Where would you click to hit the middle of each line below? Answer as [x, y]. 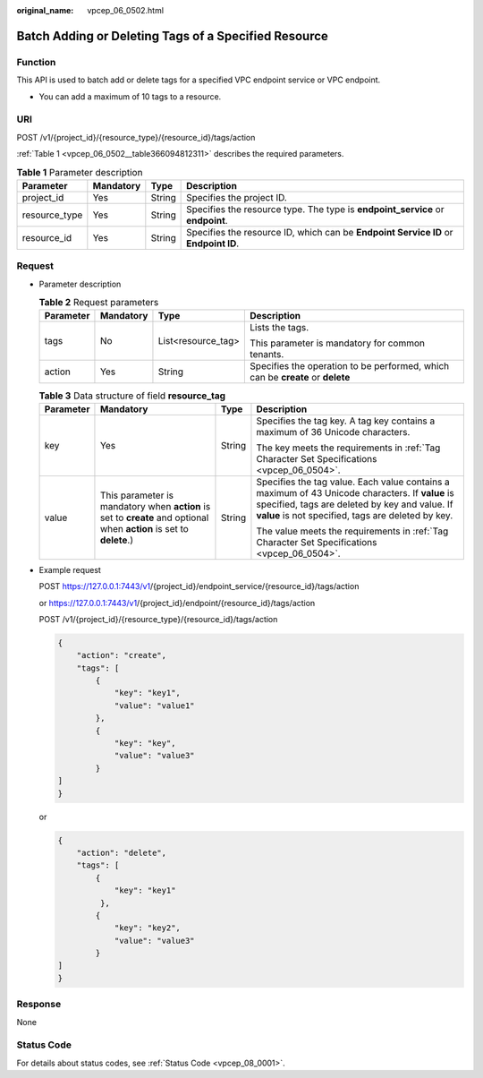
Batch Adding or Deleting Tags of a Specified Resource [172, 36]
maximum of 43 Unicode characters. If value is [356, 492]
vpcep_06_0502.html [126, 10]
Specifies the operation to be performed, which [350, 366]
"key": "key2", [147, 928]
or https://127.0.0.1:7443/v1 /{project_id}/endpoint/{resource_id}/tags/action [177, 603]
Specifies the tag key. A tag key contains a [346, 421]
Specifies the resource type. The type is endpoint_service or [315, 209]
